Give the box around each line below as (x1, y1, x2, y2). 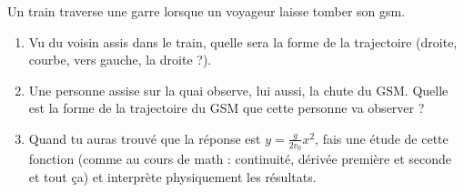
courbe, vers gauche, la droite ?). (28, 50, 212, 69)
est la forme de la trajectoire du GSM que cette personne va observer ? (28, 98, 425, 117)
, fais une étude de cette (315, 128, 449, 147)
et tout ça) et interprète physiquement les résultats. (28, 167, 317, 186)
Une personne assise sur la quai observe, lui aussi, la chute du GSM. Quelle (28, 80, 449, 99)
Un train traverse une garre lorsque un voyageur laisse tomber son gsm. (7, 2, 406, 20)
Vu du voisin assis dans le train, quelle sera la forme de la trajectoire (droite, (28, 32, 458, 51)
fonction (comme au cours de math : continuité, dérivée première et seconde (28, 149, 451, 168)
